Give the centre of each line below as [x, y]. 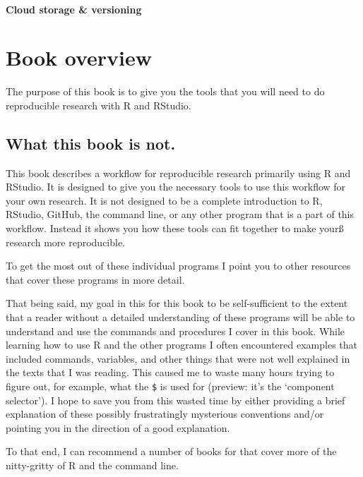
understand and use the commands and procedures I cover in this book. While [175, 331]
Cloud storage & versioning [74, 9]
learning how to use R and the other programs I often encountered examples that [181, 345]
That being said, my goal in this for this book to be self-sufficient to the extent [177, 303]
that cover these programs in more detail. [95, 279]
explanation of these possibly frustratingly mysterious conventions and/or [165, 414]
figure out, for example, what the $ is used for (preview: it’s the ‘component [170, 386]
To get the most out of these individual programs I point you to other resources [178, 266]
